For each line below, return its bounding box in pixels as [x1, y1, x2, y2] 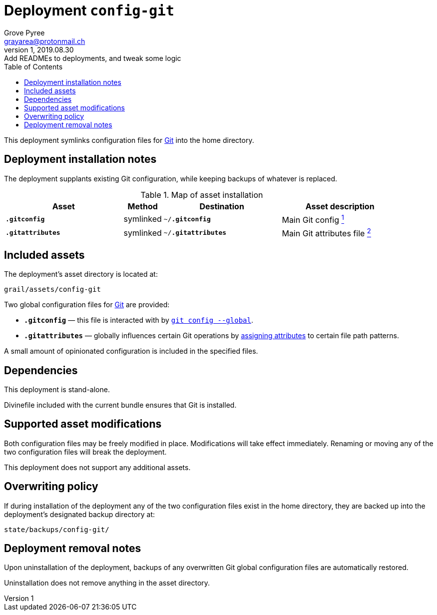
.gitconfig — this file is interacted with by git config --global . [24, 316, 253, 325]
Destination [199, 201, 244, 211]
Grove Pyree [4, 28, 45, 37]
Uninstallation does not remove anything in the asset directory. [4, 579, 210, 588]
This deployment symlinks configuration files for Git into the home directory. [4, 135, 254, 144]
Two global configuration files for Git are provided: [4, 300, 170, 309]
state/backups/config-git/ [4, 525, 109, 534]
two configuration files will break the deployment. [4, 447, 167, 456]
